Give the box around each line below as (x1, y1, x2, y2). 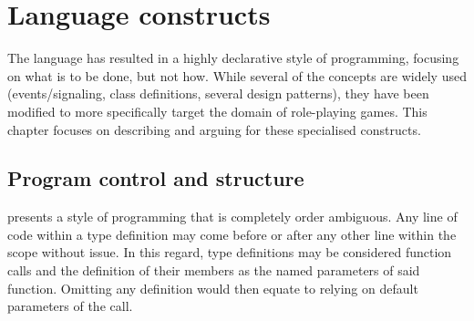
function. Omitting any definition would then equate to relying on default (7, 278, 418, 297)
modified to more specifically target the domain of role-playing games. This (7, 101, 428, 120)
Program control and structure (7, 164, 304, 192)
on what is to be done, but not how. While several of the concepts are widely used (7, 66, 467, 85)
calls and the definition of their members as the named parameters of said (7, 261, 420, 280)
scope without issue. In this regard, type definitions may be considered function (7, 243, 452, 262)
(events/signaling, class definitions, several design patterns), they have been (7, 84, 429, 103)
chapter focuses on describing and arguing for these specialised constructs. (7, 119, 421, 139)
